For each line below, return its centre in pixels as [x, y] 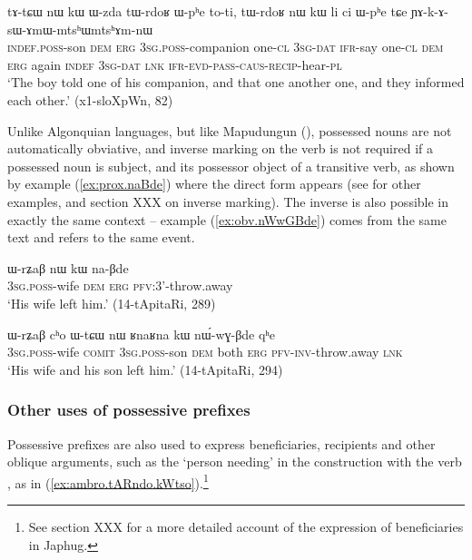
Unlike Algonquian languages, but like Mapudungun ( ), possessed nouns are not [230, 130]
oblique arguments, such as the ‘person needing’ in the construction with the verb [235, 462]
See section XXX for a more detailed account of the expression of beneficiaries [246, 526]
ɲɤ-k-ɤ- [430, 11]
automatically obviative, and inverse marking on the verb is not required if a [220, 148]
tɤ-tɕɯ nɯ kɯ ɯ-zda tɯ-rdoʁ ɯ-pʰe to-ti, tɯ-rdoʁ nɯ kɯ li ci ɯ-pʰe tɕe [207, 11]
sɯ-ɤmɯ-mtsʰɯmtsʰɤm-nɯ [80, 29]
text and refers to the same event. [101, 237]
